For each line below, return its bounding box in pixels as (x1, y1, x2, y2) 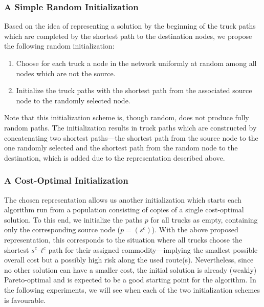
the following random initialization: (4, 40, 115, 51)
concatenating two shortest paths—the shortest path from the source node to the (4, 132, 258, 143)
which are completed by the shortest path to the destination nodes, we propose (4, 30, 252, 41)
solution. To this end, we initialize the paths (4, 214, 143, 225)
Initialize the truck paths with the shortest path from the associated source (16, 85, 252, 96)
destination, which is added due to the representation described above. (4, 152, 225, 163)
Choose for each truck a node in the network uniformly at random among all (16, 58, 257, 68)
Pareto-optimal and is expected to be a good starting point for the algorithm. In (4, 274, 256, 285)
